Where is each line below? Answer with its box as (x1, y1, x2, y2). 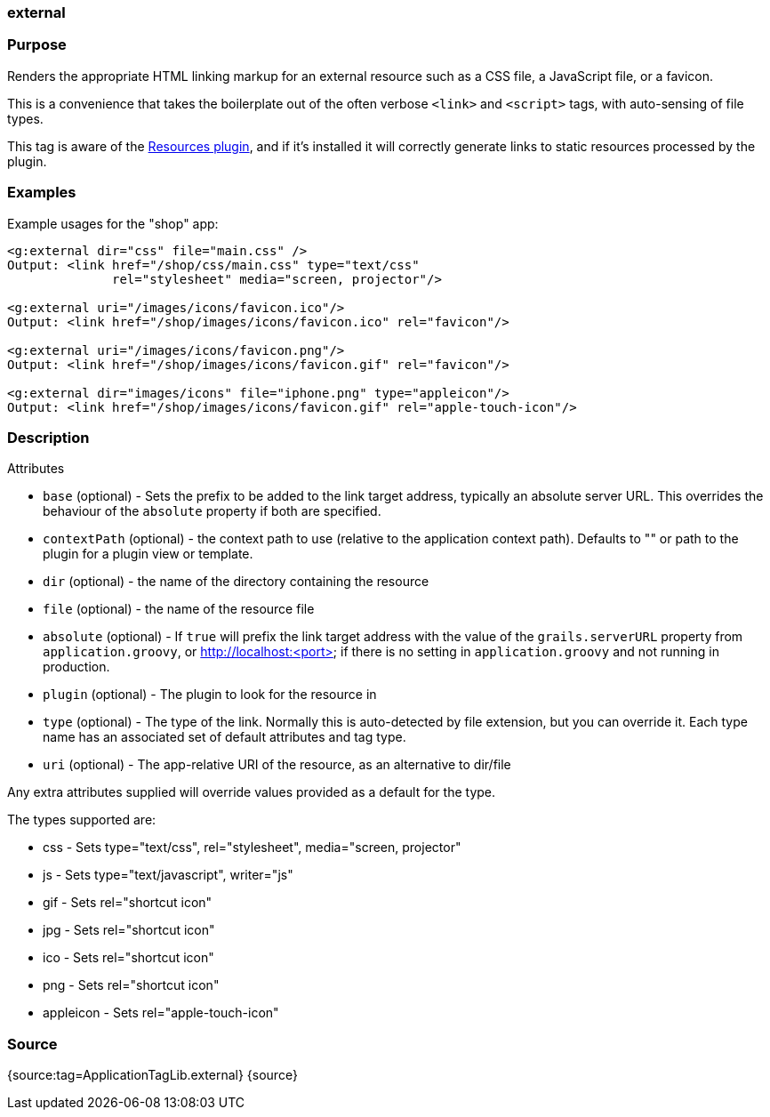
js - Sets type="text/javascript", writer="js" (43, 867, 293, 883)
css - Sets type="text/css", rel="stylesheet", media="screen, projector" (43, 840, 461, 856)
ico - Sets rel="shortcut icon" (43, 950, 214, 966)
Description (7, 428, 90, 446)
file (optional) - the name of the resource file (43, 601, 315, 617)
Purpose (7, 36, 67, 54)
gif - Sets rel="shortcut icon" (43, 895, 213, 911)
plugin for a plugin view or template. (43, 546, 253, 562)
